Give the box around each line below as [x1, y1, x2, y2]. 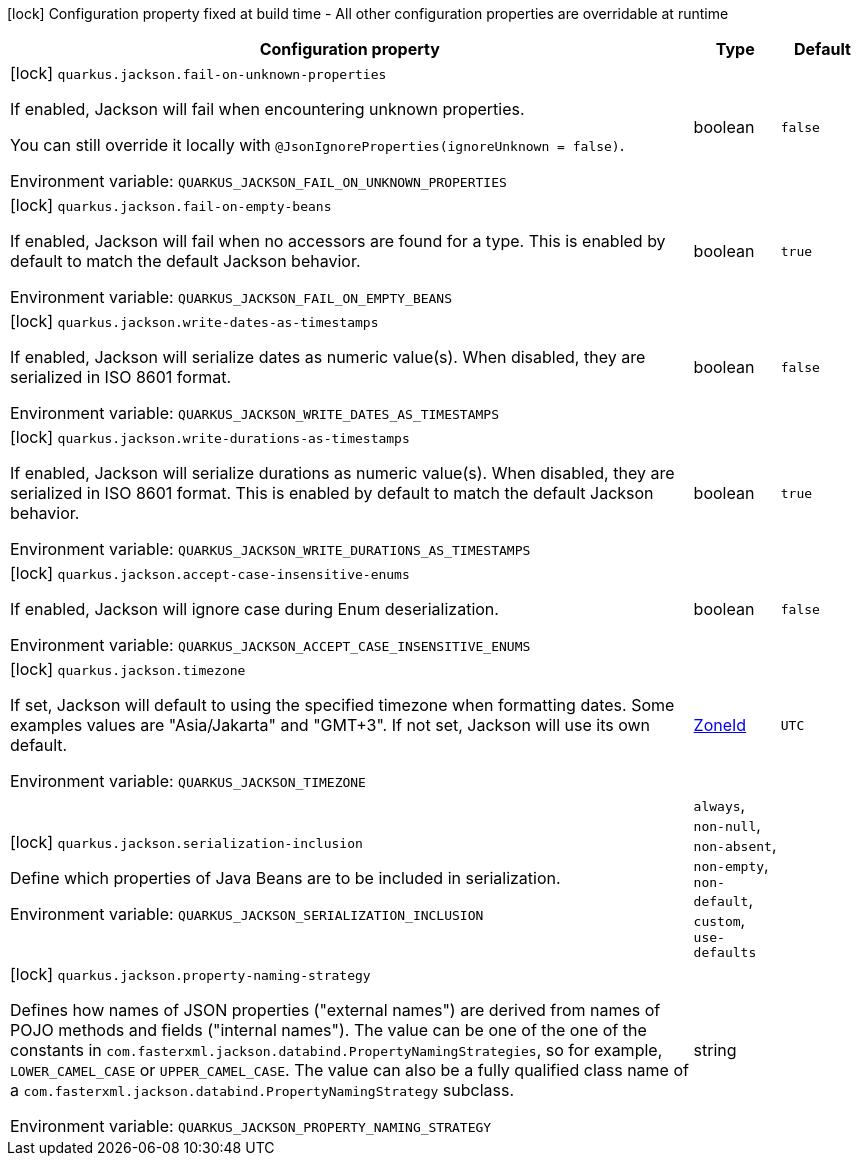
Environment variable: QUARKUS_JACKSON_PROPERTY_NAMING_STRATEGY [10, 1116, 492, 1136]
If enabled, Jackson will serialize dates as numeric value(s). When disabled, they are [10, 347, 646, 367]
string [693, 1040, 737, 1060]
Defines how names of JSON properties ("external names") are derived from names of [10, 1000, 661, 1020]
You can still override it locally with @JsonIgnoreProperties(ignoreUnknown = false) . [10, 135, 625, 155]
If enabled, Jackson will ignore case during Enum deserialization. [10, 599, 499, 619]
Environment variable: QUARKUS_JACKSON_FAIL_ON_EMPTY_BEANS [10, 287, 453, 307]
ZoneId [693, 715, 747, 735]
